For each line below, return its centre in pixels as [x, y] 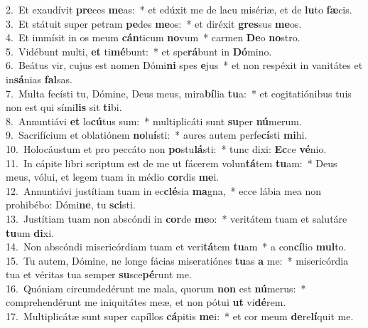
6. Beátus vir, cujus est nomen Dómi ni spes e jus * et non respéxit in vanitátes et [184, 65]
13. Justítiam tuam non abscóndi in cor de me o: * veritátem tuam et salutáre [177, 218]
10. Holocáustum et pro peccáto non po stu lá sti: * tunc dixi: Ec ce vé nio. [166, 148]
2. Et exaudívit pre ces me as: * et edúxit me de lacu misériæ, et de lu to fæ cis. [179, 9]
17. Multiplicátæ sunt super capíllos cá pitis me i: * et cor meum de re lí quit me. [180, 316]
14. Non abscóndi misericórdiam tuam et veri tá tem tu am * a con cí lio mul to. [176, 247]
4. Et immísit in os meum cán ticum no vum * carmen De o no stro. [153, 37]
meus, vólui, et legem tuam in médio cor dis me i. [113, 177]
